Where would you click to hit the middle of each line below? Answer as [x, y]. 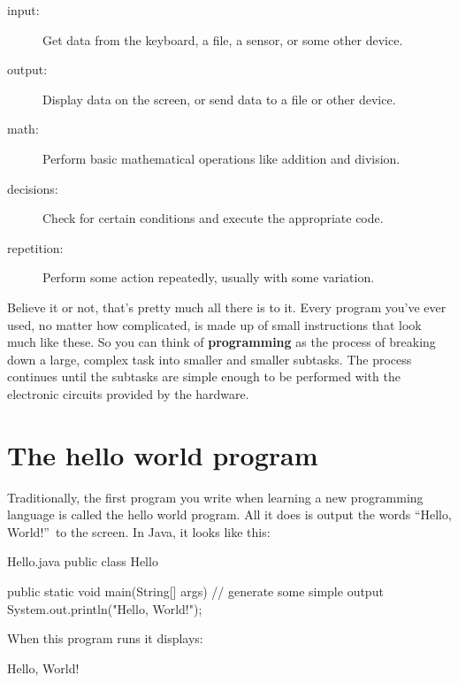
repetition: [35, 247]
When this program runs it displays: [105, 638]
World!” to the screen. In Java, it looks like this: [139, 531]
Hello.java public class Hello [83, 561]
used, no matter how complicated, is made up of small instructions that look [214, 324]
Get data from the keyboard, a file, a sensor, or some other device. [223, 39]
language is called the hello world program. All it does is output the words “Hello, [229, 514]
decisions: [33, 188]
